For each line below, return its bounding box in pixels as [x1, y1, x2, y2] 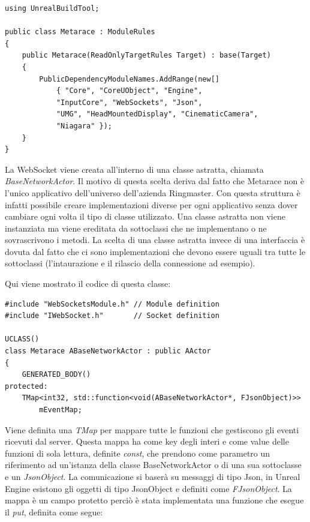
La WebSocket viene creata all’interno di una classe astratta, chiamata [5, 163, 264, 175]
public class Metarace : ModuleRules [5, 28, 155, 37]
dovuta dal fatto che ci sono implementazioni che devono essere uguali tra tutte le [5, 245, 306, 257]
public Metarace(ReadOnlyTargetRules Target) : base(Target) [22, 51, 271, 60]
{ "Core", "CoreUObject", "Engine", [56, 86, 203, 95]
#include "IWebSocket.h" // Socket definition [5, 311, 219, 320]
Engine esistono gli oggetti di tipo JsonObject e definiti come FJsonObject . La [5, 482, 292, 494]
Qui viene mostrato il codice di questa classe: [5, 277, 171, 290]
